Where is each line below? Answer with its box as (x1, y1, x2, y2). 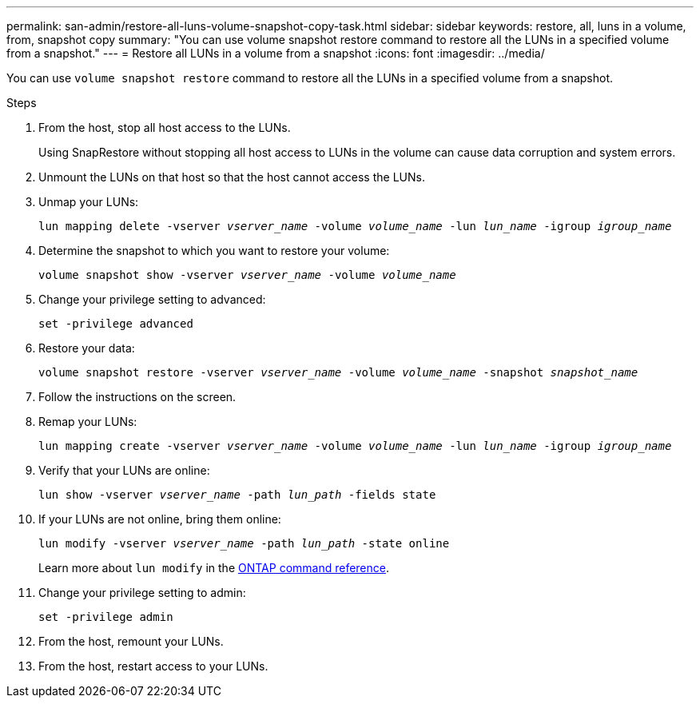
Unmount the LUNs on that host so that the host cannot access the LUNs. (38, 170, 425, 184)
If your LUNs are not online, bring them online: (38, 512, 281, 526)
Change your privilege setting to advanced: (38, 292, 266, 306)
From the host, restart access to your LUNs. (38, 659, 268, 673)
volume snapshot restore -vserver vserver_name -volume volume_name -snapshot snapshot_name (38, 366, 638, 379)
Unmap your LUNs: (38, 195, 139, 209)
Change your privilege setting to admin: (38, 586, 246, 599)
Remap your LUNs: (38, 415, 137, 428)
